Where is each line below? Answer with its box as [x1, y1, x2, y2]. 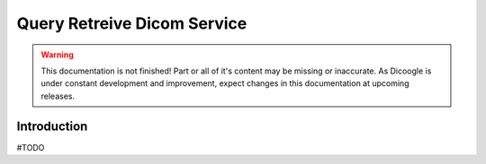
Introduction [16, 118, 88, 134]
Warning [40, 49, 74, 60]
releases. [40, 91, 76, 101]
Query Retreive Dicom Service [16, 13, 247, 33]
